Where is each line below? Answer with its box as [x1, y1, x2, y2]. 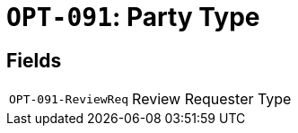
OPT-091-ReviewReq [9, 92, 129, 106]
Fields [6, 49, 62, 72]
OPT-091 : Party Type [6, 2, 260, 32]
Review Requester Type [132, 90, 292, 109]
